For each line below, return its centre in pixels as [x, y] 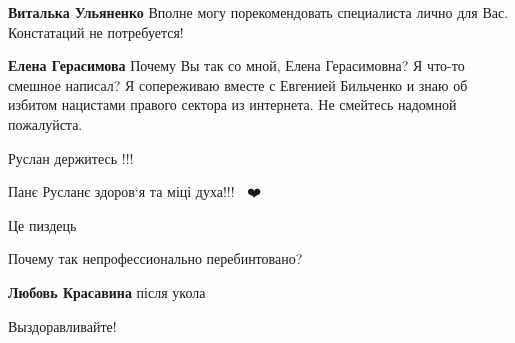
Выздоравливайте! [62, 325]
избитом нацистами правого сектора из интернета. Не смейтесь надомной [232, 104]
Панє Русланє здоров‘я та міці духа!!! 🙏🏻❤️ [134, 191]
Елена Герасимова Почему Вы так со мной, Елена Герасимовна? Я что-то [236, 65]
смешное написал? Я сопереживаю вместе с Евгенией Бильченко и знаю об [238, 84]
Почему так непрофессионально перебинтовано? [155, 258]
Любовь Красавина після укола [107, 291]
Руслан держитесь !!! [71, 157]
